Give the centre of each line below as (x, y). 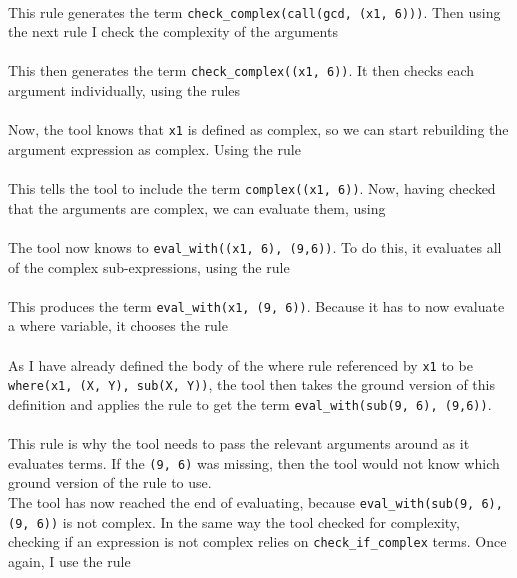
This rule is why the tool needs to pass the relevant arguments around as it (239, 443)
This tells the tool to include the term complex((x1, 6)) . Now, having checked (252, 188)
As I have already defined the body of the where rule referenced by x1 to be (240, 364)
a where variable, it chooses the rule (118, 325)
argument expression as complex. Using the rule (154, 148)
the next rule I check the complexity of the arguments (173, 31)
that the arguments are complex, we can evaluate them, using (197, 207)
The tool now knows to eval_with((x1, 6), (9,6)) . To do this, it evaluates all (255, 246)
